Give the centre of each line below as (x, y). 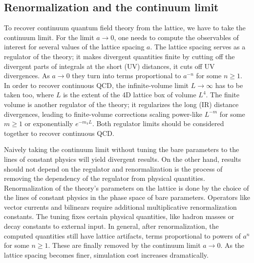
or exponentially (49, 123)
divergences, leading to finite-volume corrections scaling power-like (103, 114)
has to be (229, 85)
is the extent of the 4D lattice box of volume (130, 95)
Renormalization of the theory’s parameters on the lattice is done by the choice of (127, 187)
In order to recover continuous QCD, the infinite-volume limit (96, 85)
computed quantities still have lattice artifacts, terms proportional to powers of (122, 235)
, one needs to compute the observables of (176, 37)
